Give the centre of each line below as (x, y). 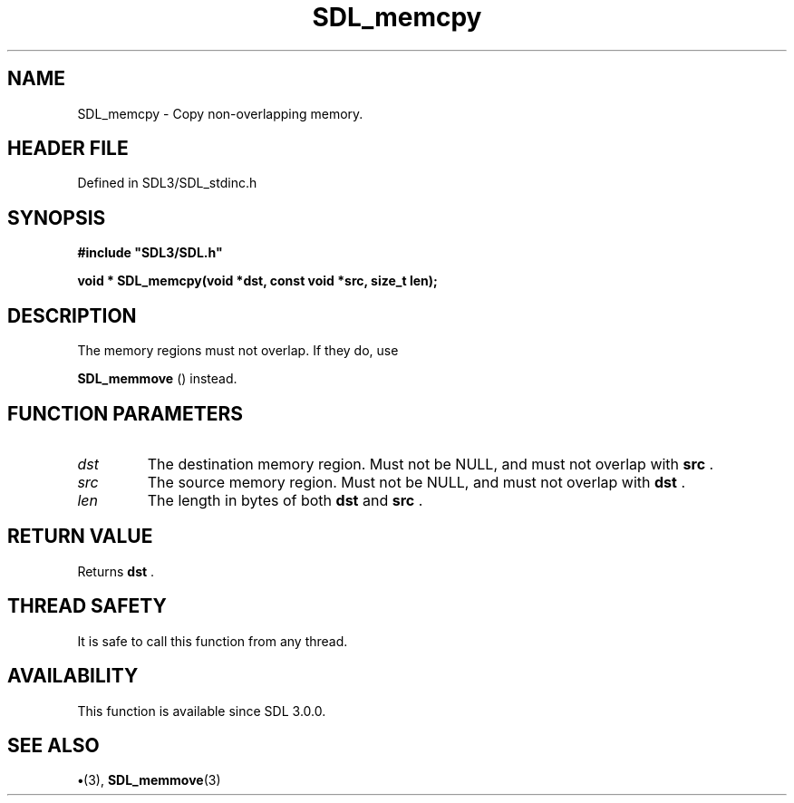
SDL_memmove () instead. (157, 379)
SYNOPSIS (57, 218)
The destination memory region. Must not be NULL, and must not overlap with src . (431, 464)
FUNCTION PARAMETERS (125, 413)
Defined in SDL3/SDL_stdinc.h (167, 183)
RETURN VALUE (80, 537)
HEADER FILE (68, 149)
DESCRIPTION (72, 315)
